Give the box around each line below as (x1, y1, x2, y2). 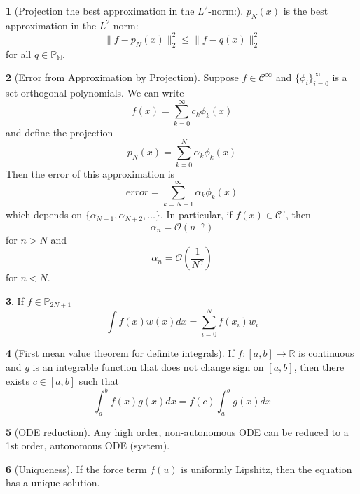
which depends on (6, 207, 82, 222)
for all (6, 46, 32, 61)
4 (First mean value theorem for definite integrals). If (6, 346, 235, 360)
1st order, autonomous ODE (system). (6, 438, 170, 453)
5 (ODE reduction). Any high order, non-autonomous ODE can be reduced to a (6, 424, 349, 439)
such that (78, 373, 120, 388)
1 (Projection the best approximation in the (6, 3, 195, 17)
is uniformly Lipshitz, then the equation (181, 461, 352, 476)
